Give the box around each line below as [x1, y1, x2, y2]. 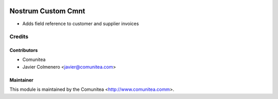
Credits [9, 33, 28, 41]
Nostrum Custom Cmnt [9, 7, 85, 15]
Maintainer [9, 77, 33, 83]
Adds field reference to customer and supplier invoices [22, 21, 139, 27]
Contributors [9, 47, 38, 53]
